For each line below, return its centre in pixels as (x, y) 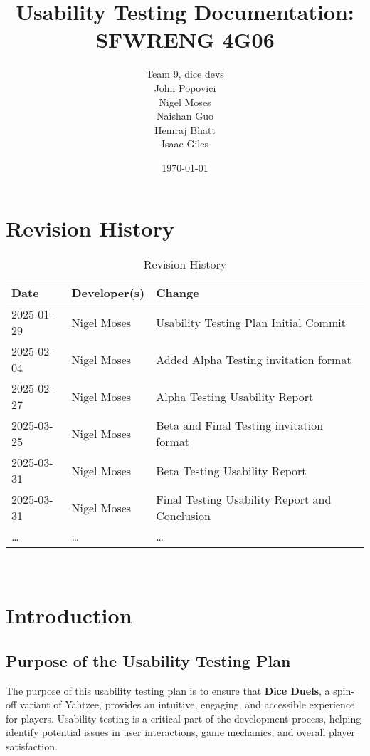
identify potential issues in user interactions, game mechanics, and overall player (180, 732)
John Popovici (185, 87)
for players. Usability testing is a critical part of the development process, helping (184, 718)
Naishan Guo (185, 116)
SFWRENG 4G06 (185, 40)
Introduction (69, 615)
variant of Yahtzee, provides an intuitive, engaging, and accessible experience (187, 704)
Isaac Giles (185, 144)
